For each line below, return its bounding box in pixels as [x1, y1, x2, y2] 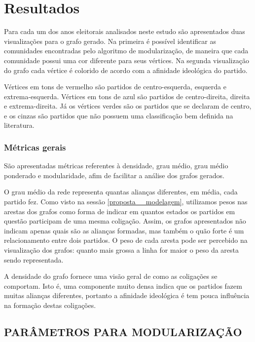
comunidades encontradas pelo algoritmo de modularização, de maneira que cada [4, 45, 249, 56]
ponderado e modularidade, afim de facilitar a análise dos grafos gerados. [4, 170, 224, 180]
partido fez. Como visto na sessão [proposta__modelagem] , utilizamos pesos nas [4, 196, 248, 207]
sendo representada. [4, 254, 64, 265]
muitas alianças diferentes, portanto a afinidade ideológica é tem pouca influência [4, 290, 250, 301]
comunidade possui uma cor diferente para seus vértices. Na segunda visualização [4, 55, 249, 65]
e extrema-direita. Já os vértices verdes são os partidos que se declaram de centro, [4, 101, 252, 111]
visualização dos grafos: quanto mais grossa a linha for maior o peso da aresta [4, 245, 239, 255]
